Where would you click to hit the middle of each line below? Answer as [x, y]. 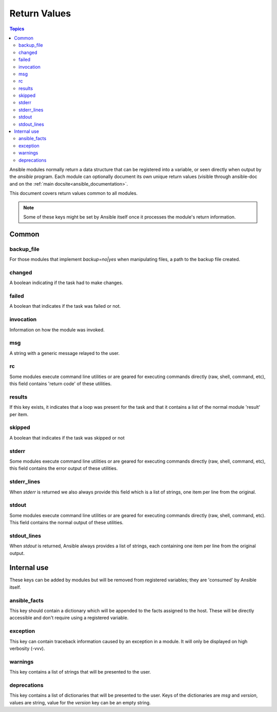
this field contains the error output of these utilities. [64, 468]
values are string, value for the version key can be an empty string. [80, 702]
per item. [19, 414]
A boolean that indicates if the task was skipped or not [67, 438]
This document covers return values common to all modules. [74, 193]
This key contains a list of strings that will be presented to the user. [80, 672]
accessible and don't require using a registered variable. [69, 618]
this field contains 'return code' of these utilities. [61, 384]
